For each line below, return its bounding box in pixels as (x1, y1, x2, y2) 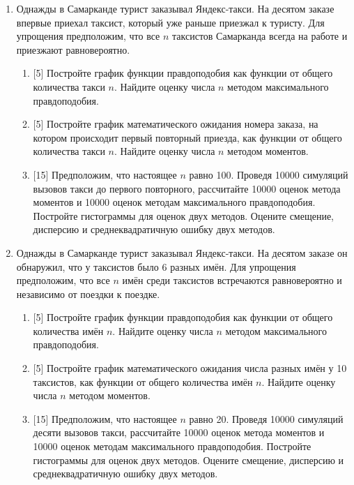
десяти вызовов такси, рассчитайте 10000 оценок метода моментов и (33, 425, 325, 440)
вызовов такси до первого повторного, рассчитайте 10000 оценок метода (33, 181, 341, 195)
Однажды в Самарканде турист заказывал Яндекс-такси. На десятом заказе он (16, 245, 348, 260)
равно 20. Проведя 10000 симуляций (189, 411, 344, 426)
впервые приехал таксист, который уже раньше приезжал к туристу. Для (16, 15, 325, 29)
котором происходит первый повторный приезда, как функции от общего (33, 130, 342, 144)
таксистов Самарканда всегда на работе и (172, 29, 348, 43)
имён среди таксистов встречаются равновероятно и (122, 273, 342, 288)
